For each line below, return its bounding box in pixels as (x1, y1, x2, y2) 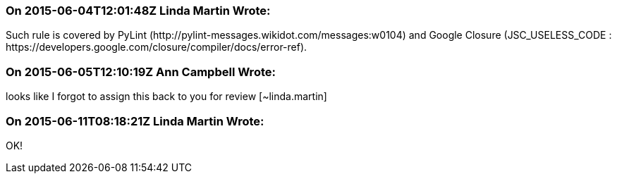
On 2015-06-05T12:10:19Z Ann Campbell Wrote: (6, 64, 276, 79)
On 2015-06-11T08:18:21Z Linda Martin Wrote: (6, 113, 264, 128)
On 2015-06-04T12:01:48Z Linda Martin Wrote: (6, 4, 271, 18)
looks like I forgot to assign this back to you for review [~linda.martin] (6, 90, 327, 103)
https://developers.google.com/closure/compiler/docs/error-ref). (6, 41, 307, 54)
